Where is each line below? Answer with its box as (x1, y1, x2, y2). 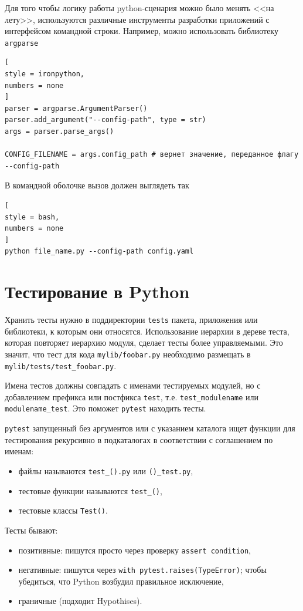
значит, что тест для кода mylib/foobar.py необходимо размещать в (5, 347, 251, 360)
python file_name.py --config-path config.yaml (5, 247, 194, 256)
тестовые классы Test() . (18, 504, 108, 517)
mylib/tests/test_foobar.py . (5, 359, 117, 372)
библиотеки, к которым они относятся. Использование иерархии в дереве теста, (5, 325, 290, 337)
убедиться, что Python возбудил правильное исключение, (18, 575, 224, 587)
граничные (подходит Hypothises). (18, 595, 142, 607)
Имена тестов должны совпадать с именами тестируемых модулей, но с (5, 379, 261, 391)
